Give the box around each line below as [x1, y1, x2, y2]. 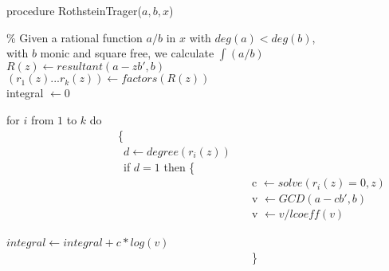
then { [163, 158, 195, 175]
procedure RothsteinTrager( [6, 2, 143, 18]
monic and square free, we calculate [40, 45, 214, 61]
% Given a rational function [6, 29, 143, 45]
